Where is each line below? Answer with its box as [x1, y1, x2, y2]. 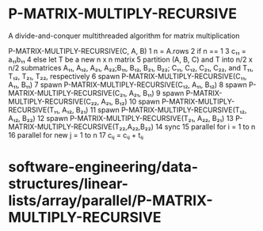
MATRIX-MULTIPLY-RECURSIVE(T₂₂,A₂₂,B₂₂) [8, 122, 154, 131]
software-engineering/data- [8, 158, 199, 176]
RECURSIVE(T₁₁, [8, 104, 61, 115]
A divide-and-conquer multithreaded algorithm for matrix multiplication [8, 31, 240, 40]
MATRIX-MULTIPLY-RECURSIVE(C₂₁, [8, 88, 128, 97]
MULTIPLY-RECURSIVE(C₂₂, [8, 97, 100, 106]
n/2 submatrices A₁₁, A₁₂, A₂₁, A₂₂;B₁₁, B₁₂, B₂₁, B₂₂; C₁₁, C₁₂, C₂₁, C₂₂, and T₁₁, [8, 62, 253, 72]
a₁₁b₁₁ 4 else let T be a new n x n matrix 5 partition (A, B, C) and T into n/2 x [8, 55, 253, 64]
